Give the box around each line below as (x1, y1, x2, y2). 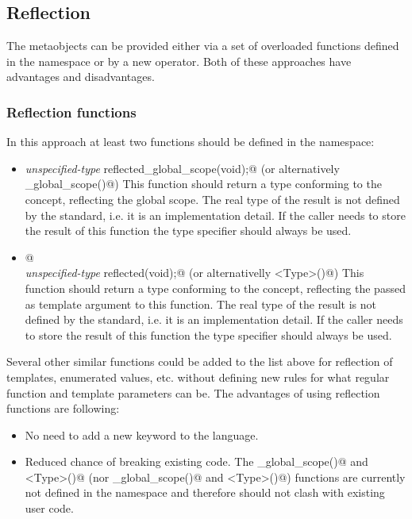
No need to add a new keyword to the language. (25, 426, 259, 443)
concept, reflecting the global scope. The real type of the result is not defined (25, 190, 400, 207)
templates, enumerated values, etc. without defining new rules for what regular (6, 368, 390, 385)
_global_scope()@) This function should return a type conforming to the (25, 175, 382, 192)
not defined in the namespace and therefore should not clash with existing (25, 484, 385, 501)
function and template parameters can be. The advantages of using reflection (6, 384, 380, 401)
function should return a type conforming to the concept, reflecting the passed (25, 279, 406, 296)
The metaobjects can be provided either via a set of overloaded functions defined (6, 37, 399, 54)
